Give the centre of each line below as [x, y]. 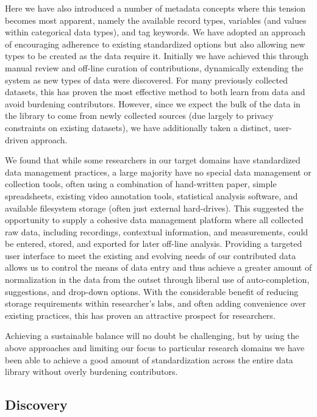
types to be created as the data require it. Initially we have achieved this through [157, 56]
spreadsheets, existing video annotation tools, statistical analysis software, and [151, 195]
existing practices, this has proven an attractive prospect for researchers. [140, 315]
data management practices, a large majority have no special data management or [158, 172]
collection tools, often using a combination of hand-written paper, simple [141, 184]
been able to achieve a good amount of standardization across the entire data [149, 359]
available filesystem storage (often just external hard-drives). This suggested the [154, 208]
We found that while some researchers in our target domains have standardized [153, 160]
